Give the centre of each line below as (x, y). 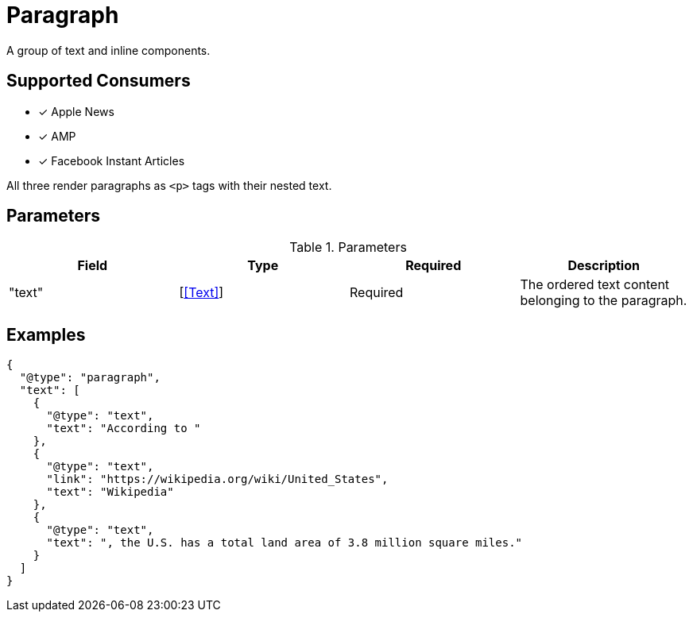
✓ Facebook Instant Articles (112, 160)
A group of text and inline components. (108, 50)
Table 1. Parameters (348, 247)
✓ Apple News (76, 111)
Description (604, 266)
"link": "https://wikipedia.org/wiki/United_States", (217, 479)
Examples (46, 334)
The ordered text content (595, 285)
